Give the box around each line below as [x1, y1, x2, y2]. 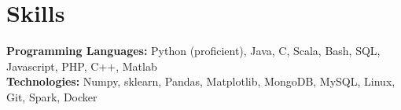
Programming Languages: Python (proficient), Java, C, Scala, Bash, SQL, [6, 42, 381, 59]
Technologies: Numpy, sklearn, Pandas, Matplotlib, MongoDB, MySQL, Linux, [6, 73, 395, 90]
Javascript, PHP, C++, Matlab [6, 57, 157, 74]
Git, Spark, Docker [6, 88, 97, 104]
